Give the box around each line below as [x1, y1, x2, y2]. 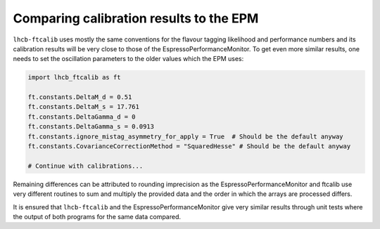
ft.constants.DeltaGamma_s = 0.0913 [27, 123, 155, 131]
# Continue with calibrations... [27, 162, 144, 170]
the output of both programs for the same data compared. [13, 212, 182, 221]
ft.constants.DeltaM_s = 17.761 [27, 103, 140, 111]
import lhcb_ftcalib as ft [27, 74, 121, 81]
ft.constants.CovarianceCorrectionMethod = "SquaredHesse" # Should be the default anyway [27, 143, 351, 150]
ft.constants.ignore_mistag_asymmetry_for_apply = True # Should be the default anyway [27, 132, 344, 140]
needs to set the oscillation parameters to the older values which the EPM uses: [13, 55, 244, 63]
